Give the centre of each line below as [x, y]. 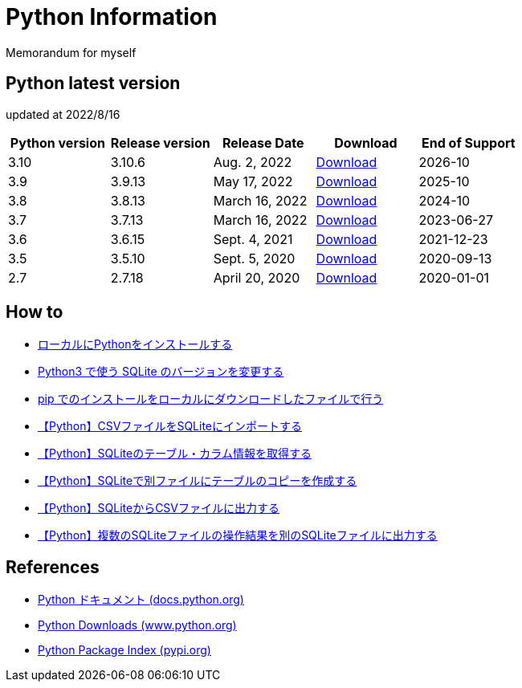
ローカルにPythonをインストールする [135, 344]
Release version [160, 142]
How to [35, 312]
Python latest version [93, 83]
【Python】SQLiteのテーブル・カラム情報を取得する [175, 454]
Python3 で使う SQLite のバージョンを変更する [161, 372]
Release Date [263, 142]
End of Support [469, 142]
